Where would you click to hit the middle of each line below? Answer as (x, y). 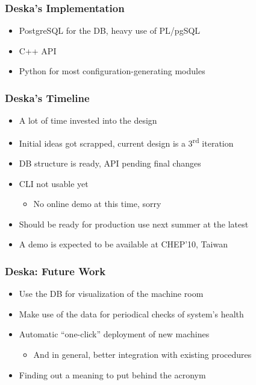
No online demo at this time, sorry (97, 204)
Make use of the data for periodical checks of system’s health (131, 313)
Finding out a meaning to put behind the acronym (112, 374)
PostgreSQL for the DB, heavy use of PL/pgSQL (110, 30)
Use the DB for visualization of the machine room (111, 294)
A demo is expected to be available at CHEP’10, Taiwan (123, 244)
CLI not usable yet (54, 183)
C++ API (38, 50)
